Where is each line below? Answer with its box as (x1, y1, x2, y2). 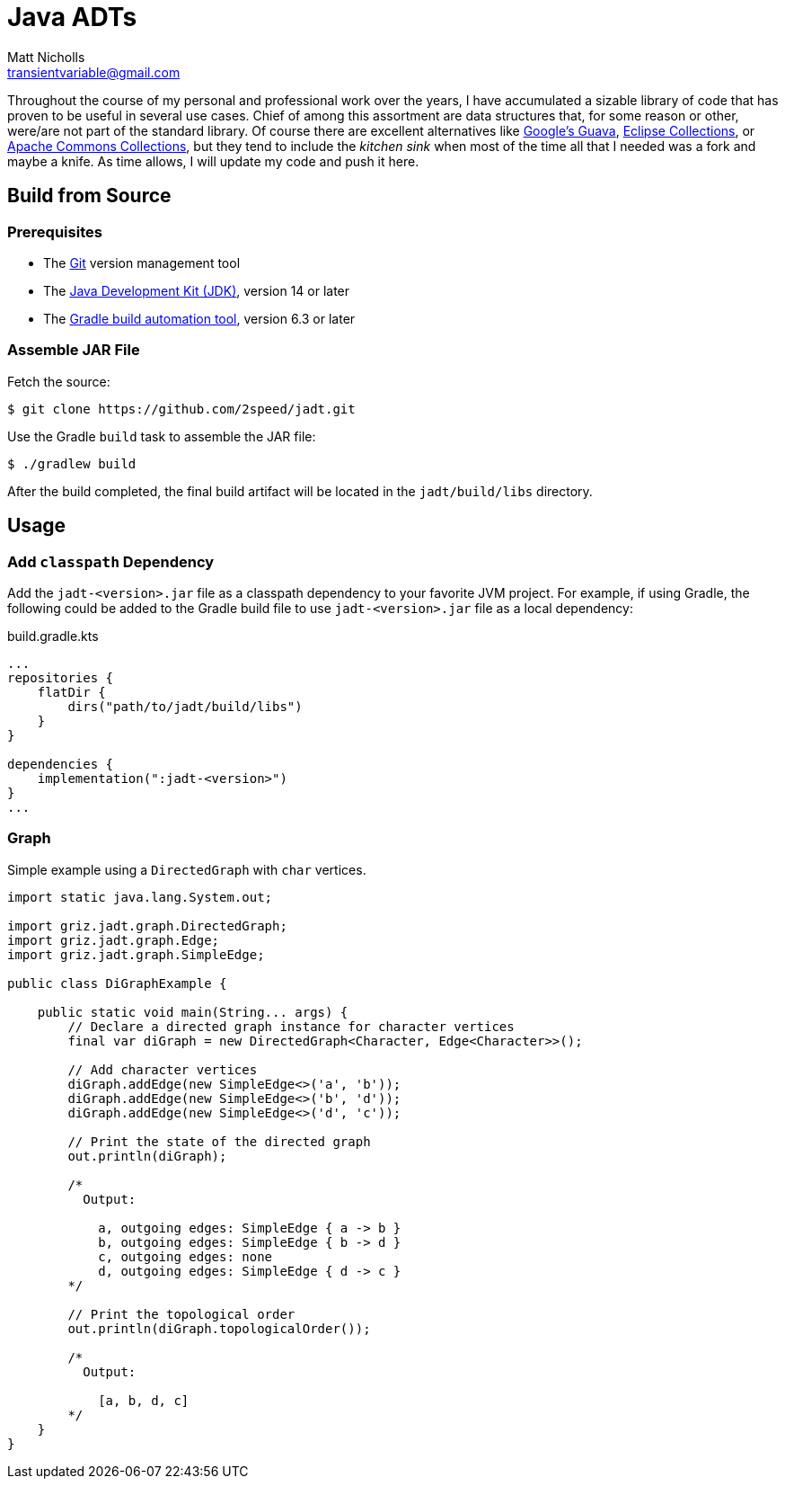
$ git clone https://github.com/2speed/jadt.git (7, 401, 356, 416)
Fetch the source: (7, 373, 110, 389)
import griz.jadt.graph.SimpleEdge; (7, 947, 265, 962)
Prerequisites (7, 222, 102, 241)
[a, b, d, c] (98, 1393, 190, 1408)
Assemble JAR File (7, 341, 140, 360)
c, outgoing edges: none (98, 1249, 273, 1264)
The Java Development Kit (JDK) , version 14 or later (43, 282, 350, 298)
